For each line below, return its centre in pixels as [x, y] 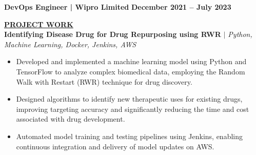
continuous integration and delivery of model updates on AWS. [115, 146]
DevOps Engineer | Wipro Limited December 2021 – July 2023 [118, 7]
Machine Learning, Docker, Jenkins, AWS [70, 44]
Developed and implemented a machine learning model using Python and [131, 61]
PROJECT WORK [39, 24]
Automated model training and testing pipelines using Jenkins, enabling [130, 136]
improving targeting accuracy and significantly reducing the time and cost [133, 109]
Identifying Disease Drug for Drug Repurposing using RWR [113, 34]
